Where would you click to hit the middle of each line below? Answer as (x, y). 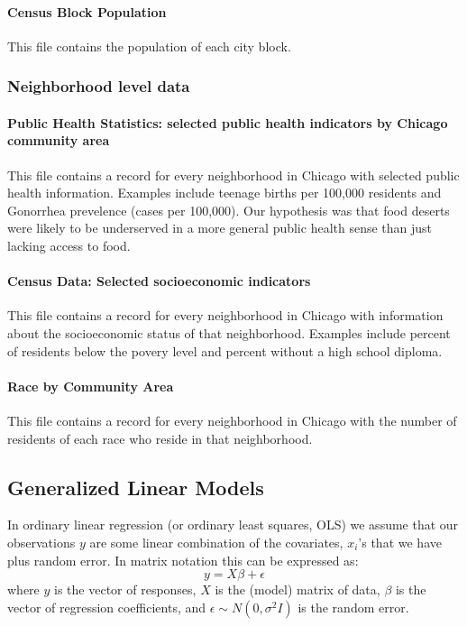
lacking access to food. (69, 245)
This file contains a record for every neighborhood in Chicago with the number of (232, 420)
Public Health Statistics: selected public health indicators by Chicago (228, 122)
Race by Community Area (91, 386)
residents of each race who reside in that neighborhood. (160, 438)
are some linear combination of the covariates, (216, 542)
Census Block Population (87, 11)
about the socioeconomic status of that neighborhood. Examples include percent (229, 332)
